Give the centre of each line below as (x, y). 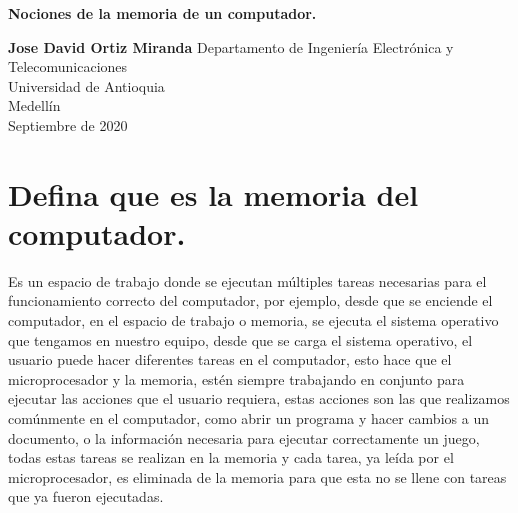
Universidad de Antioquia (86, 85)
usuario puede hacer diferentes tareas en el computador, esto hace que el (230, 359)
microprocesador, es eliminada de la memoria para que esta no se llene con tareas (257, 476)
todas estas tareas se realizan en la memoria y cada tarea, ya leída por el (231, 457)
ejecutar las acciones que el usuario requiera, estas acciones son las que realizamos (259, 398)
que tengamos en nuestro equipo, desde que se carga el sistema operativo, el (240, 339)
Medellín (34, 105)
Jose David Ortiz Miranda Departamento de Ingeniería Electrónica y (231, 46)
